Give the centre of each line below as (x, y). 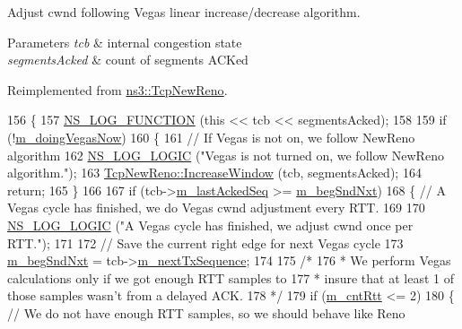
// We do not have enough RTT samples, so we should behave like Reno (206, 312)
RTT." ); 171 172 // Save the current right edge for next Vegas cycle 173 (205, 242)
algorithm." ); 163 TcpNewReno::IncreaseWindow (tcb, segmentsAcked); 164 (214, 173)
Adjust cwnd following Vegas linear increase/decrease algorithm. (184, 12)
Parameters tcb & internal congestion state (125, 42)
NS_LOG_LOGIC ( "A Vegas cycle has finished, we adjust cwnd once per (210, 225)
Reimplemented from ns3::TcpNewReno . (118, 89)
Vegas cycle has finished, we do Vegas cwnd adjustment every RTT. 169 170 (216, 208)
